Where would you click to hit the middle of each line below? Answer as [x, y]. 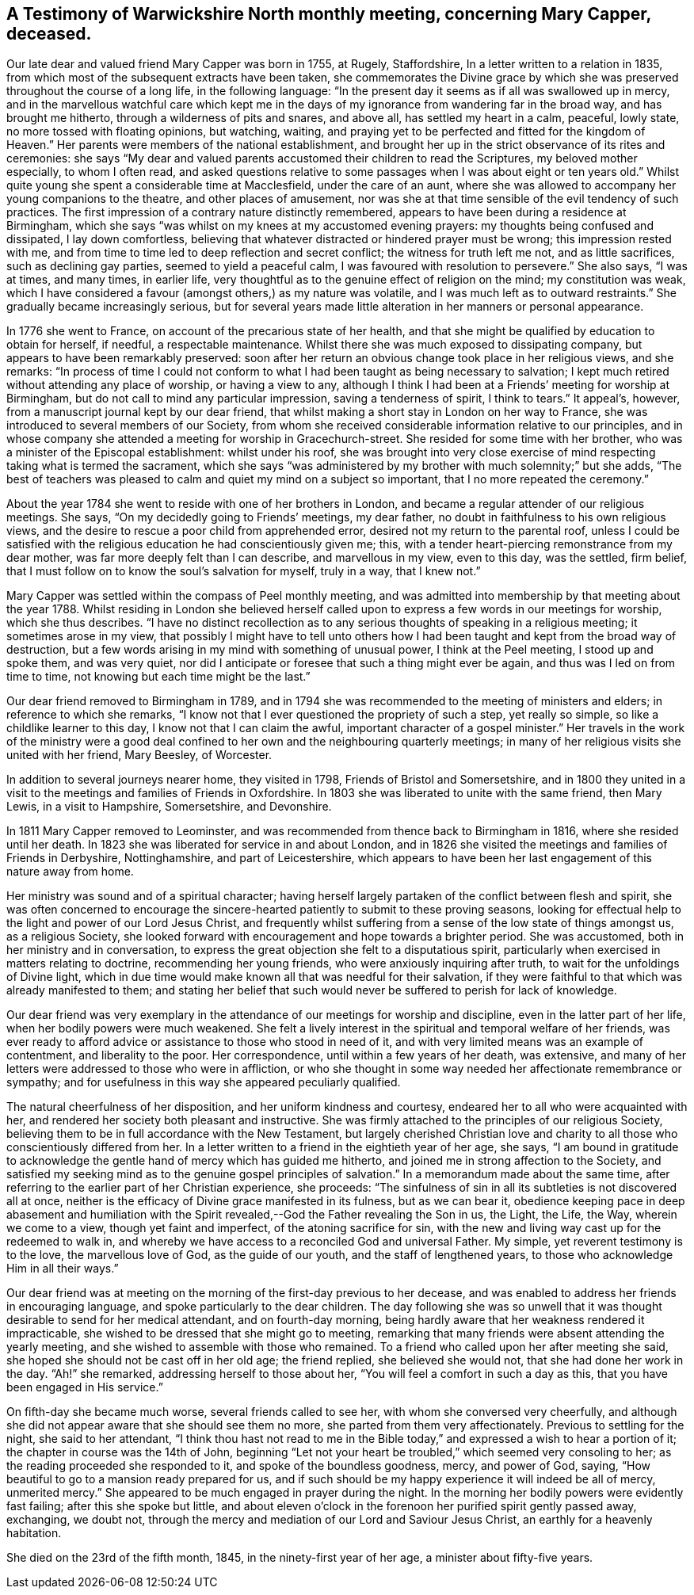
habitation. [34, 1533]
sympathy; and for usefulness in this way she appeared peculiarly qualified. [204, 1082]
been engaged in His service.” [85, 1387]
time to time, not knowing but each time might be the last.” [158, 677]
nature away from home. [70, 872]
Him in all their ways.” [63, 1269]
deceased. [49, 34]
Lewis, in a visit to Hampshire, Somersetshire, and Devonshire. [169, 807]
